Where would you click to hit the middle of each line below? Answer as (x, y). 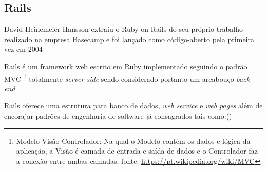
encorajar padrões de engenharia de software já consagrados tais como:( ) (118, 116)
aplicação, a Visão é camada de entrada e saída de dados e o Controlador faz (137, 151)
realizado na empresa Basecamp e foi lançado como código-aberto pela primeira (129, 39)
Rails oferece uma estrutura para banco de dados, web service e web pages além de (133, 106)
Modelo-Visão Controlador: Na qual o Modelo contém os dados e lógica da (133, 140)
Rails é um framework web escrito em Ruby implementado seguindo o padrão (126, 66)
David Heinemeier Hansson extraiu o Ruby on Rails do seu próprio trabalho (124, 29)
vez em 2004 (23, 49)
